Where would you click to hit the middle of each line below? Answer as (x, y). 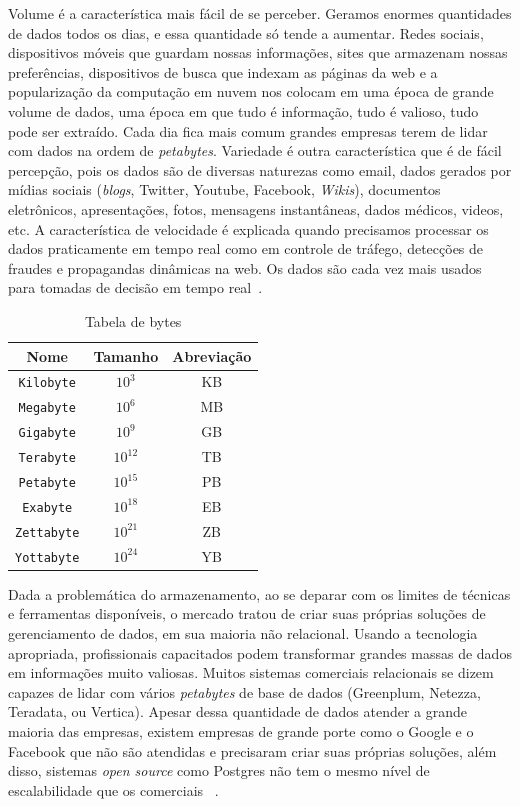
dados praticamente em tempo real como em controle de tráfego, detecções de (246, 248)
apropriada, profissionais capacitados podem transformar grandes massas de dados (260, 652)
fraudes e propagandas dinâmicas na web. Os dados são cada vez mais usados (245, 267)
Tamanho (126, 355)
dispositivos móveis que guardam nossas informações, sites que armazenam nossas (258, 52)
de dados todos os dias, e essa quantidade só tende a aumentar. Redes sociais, (246, 32)
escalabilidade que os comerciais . (113, 789)
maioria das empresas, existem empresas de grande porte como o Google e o (241, 731)
